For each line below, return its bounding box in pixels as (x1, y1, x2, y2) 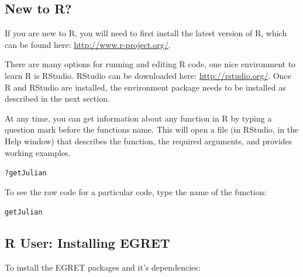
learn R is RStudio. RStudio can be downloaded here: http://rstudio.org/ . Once (5, 69, 291, 81)
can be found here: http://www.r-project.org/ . (5, 38, 171, 50)
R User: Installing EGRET (5, 234, 170, 252)
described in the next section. (5, 92, 110, 105)
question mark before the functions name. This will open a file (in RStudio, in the (5, 123, 299, 136)
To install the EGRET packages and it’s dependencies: (5, 261, 201, 273)
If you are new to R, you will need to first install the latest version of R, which (5, 27, 287, 39)
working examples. (5, 146, 71, 158)
